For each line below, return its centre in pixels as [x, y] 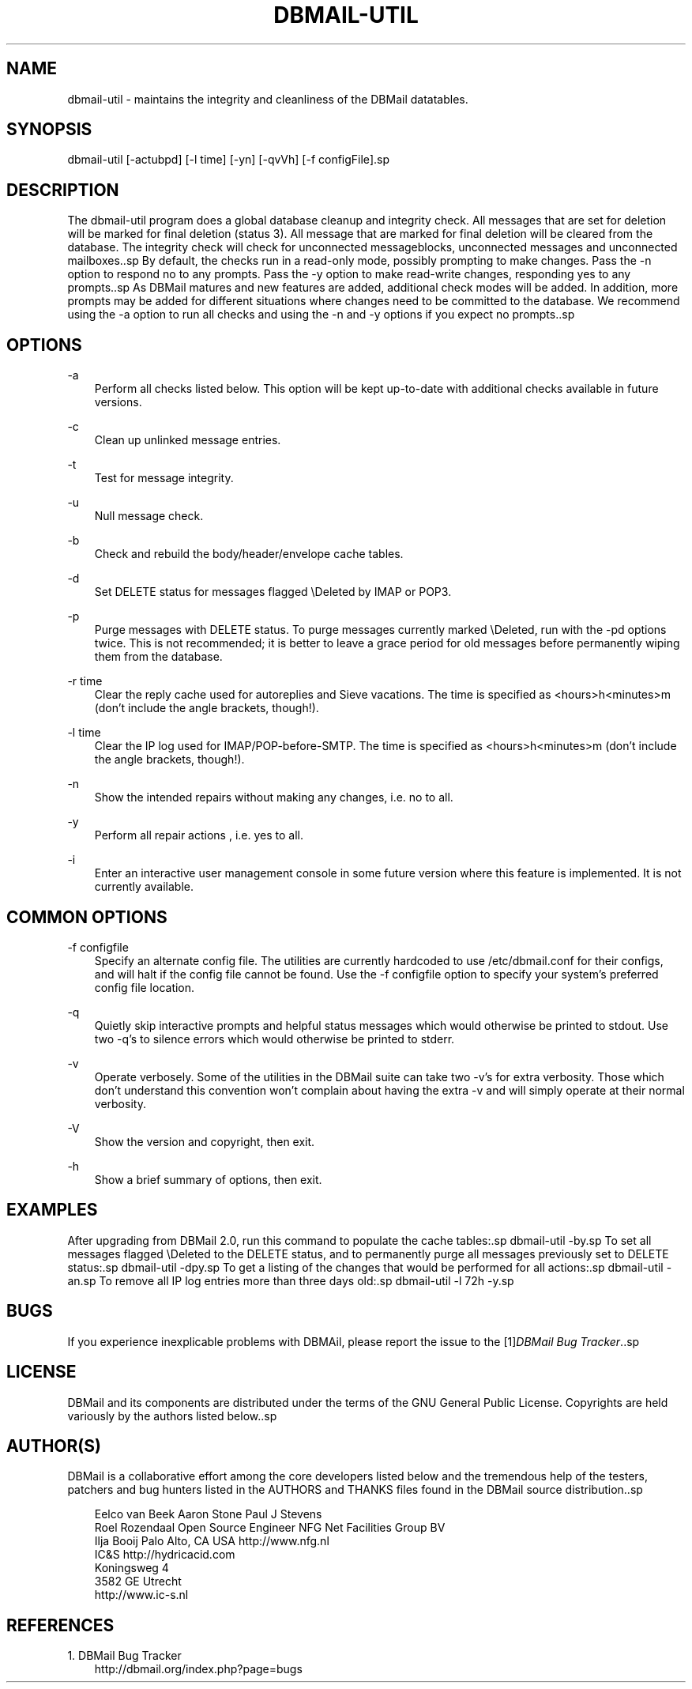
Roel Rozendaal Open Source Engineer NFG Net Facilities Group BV [270, 1528]
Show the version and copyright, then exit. [205, 1141]
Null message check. [149, 516]
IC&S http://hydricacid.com [165, 1555]
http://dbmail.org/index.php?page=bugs [198, 1669]
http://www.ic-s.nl [141, 1595]
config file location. [145, 987]
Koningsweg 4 [132, 1568]
